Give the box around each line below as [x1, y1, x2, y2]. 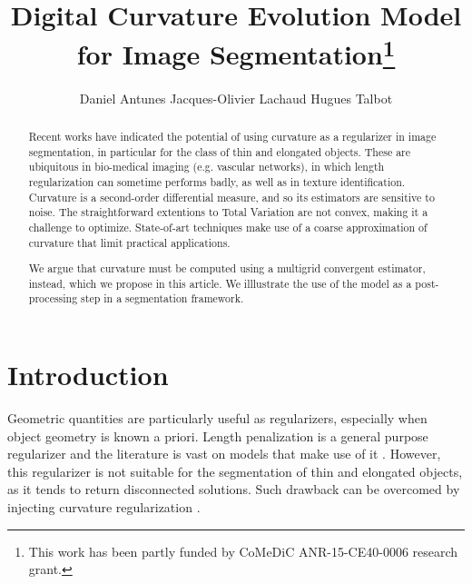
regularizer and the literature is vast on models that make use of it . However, [7, 444, 441, 463]
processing [28, 291, 78, 306]
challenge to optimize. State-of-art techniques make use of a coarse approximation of [28, 219, 428, 234]
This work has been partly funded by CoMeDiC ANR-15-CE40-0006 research [28, 541, 458, 560]
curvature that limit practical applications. [28, 234, 231, 250]
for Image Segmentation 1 [76, 32, 396, 73]
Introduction [7, 356, 169, 393]
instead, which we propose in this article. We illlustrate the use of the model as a [28, 275, 412, 291]
